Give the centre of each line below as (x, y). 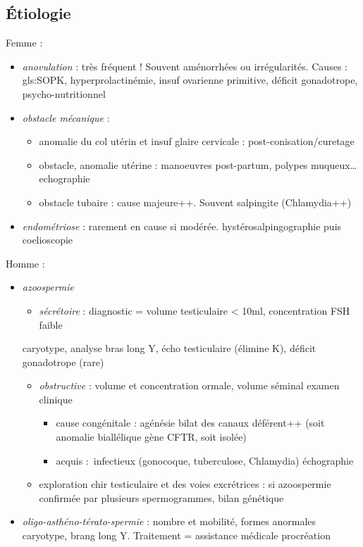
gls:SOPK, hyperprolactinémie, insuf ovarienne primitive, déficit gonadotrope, (190, 80)
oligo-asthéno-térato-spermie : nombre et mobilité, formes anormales (169, 521)
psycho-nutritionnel (64, 93)
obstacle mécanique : (66, 117)
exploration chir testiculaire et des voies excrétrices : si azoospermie (185, 484)
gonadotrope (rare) (63, 361)
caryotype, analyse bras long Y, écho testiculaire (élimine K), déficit (169, 348)
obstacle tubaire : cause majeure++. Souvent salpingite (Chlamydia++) (195, 202)
